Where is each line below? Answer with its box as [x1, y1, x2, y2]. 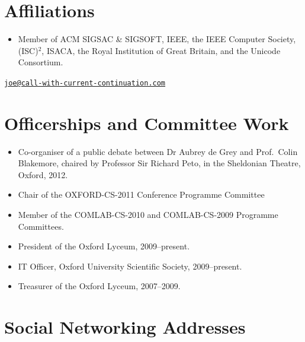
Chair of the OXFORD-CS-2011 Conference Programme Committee [18, 188, 265, 201]
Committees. [18, 220, 64, 232]
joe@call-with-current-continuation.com [4, 78, 166, 87]
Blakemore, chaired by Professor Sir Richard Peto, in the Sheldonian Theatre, [18, 157, 301, 169]
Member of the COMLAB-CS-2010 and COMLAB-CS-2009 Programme [18, 208, 278, 221]
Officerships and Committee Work [4, 110, 289, 135]
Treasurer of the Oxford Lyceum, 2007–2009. [18, 280, 181, 292]
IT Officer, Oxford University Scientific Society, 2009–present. [18, 259, 242, 272]
